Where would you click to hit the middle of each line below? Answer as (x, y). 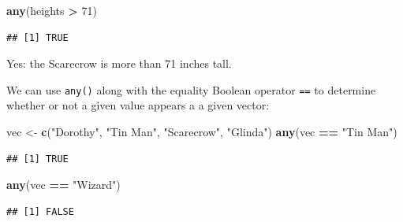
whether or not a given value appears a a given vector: (138, 105)
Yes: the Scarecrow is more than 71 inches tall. (119, 63)
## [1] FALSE (40, 211)
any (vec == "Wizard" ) (63, 185)
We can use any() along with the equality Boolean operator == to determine (191, 89)
